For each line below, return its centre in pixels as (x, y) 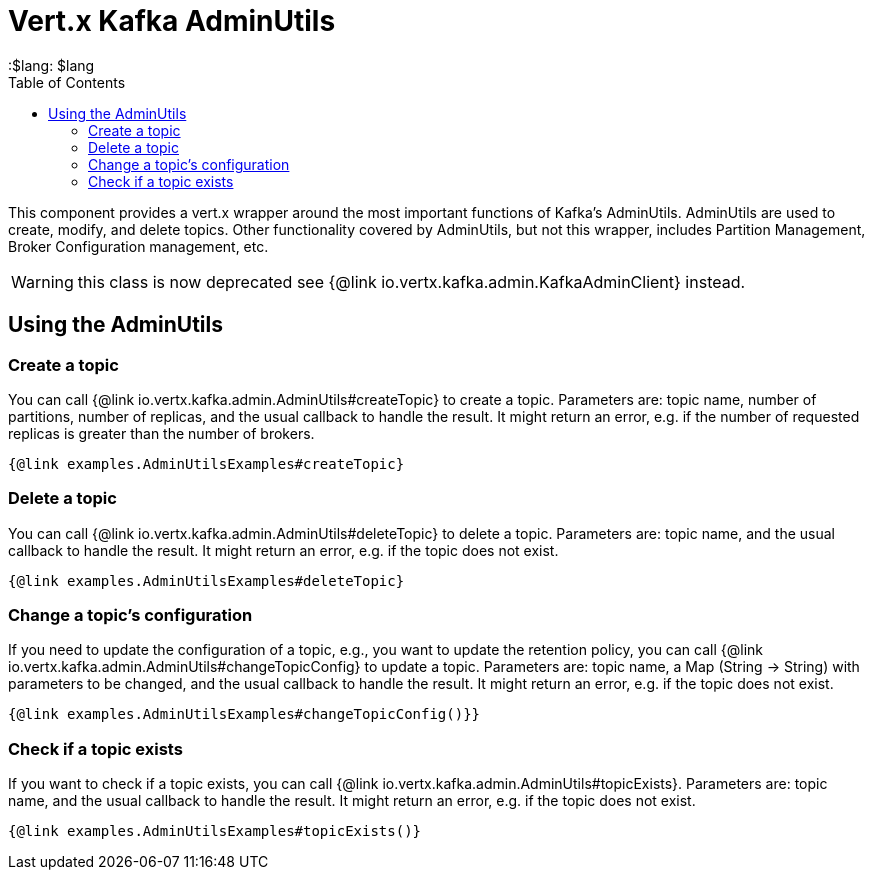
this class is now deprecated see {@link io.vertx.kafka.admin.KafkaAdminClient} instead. (411, 281)
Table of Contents (67, 82)
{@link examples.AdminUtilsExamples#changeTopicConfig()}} (244, 714)
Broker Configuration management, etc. (138, 246)
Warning (42, 281)
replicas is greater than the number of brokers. (161, 433)
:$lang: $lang (51, 65)
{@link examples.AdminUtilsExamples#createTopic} (206, 463)
